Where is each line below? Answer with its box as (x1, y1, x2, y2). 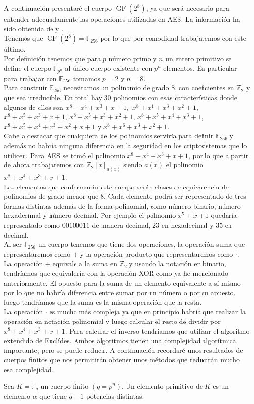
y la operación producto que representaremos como (80, 248, 233, 259)
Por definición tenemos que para (4, 53, 101, 63)
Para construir (4, 82, 47, 93)
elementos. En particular (163, 63, 237, 73)
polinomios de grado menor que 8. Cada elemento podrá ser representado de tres (4, 191, 246, 201)
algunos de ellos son (4, 102, 63, 112)
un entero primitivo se (165, 53, 232, 63)
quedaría (211, 210, 237, 220)
